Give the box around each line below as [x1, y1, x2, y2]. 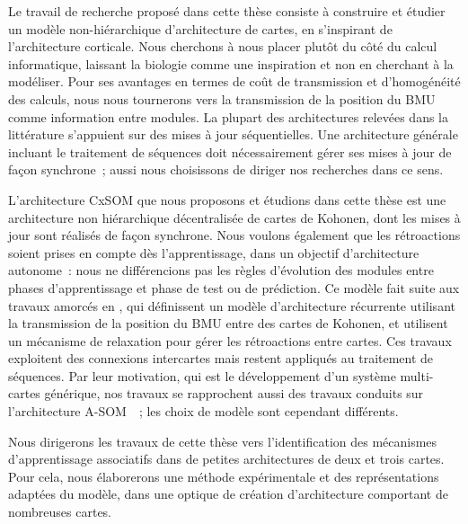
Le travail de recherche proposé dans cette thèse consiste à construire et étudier [8, 2, 446, 20]
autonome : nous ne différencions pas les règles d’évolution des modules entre [8, 261, 434, 280]
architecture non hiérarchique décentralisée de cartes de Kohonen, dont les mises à [8, 208, 461, 226]
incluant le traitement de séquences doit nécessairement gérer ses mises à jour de [8, 142, 452, 161]
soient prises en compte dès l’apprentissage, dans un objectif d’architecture [8, 243, 419, 262]
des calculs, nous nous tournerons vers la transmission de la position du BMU [8, 89, 436, 108]
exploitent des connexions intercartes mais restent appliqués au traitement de [8, 349, 434, 368]
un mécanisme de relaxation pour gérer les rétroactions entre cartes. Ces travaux [8, 331, 452, 350]
